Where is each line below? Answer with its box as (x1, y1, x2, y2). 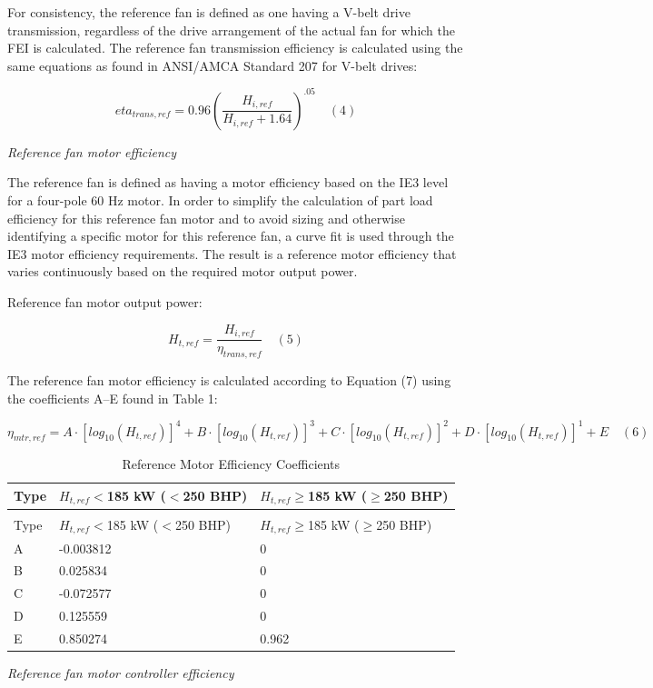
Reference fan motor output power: (7, 293, 203, 312)
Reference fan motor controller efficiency (7, 663, 234, 683)
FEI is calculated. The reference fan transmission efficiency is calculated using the (7, 38, 463, 57)
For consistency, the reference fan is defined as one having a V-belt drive (7, 3, 411, 21)
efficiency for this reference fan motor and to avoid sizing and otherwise (7, 208, 405, 227)
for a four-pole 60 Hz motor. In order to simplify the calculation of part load (7, 191, 433, 210)
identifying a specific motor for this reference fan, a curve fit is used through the (7, 226, 454, 245)
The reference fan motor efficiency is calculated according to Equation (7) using (7, 370, 451, 389)
